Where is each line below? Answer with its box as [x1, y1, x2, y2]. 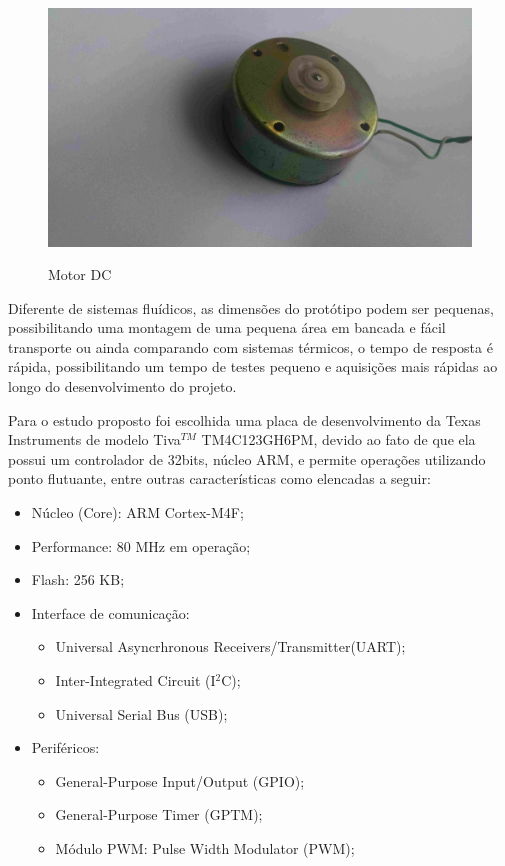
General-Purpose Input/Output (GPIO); [55, 770, 305, 791]
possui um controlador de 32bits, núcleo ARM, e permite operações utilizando [8, 448, 486, 469]
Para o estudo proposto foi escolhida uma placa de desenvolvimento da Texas [8, 409, 481, 430]
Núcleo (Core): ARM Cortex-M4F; [31, 502, 244, 523]
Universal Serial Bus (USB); [55, 703, 228, 724]
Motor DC [48, 264, 112, 285]
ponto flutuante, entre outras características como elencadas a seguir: [8, 468, 431, 489]
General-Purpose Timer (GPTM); [55, 804, 263, 825]
